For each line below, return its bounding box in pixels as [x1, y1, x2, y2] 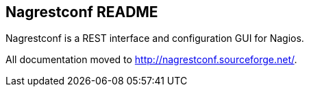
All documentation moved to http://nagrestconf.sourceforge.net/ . [5, 54, 297, 66]
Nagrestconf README [5, 3, 158, 21]
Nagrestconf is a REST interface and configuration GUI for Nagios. [5, 32, 304, 45]
